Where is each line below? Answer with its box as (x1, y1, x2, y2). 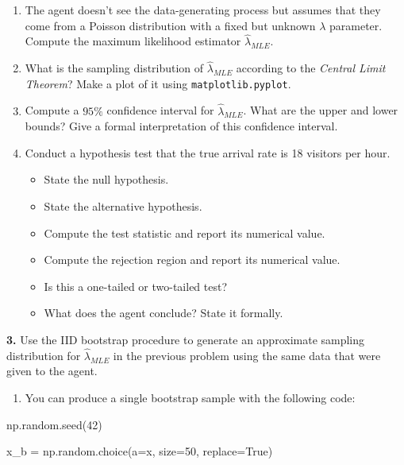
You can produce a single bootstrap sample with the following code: (25, 389, 356, 406)
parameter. (329, 17, 383, 33)
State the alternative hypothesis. (44, 198, 202, 215)
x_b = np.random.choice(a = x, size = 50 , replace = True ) (6, 443, 273, 459)
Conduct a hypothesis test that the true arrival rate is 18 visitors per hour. (25, 144, 391, 161)
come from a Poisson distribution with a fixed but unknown (25, 17, 316, 33)
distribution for (6, 347, 81, 363)
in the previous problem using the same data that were (113, 347, 381, 363)
